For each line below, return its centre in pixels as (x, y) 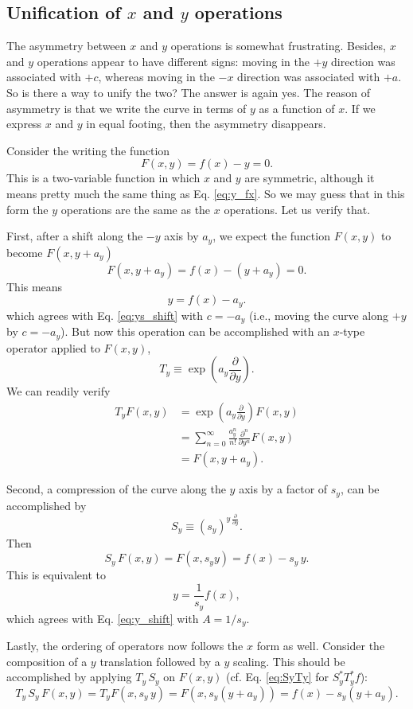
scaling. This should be (289, 661)
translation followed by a (160, 661)
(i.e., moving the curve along (319, 315)
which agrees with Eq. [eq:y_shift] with (103, 618)
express (24, 124)
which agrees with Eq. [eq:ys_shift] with (105, 315)
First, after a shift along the (75, 236)
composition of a (47, 661)
